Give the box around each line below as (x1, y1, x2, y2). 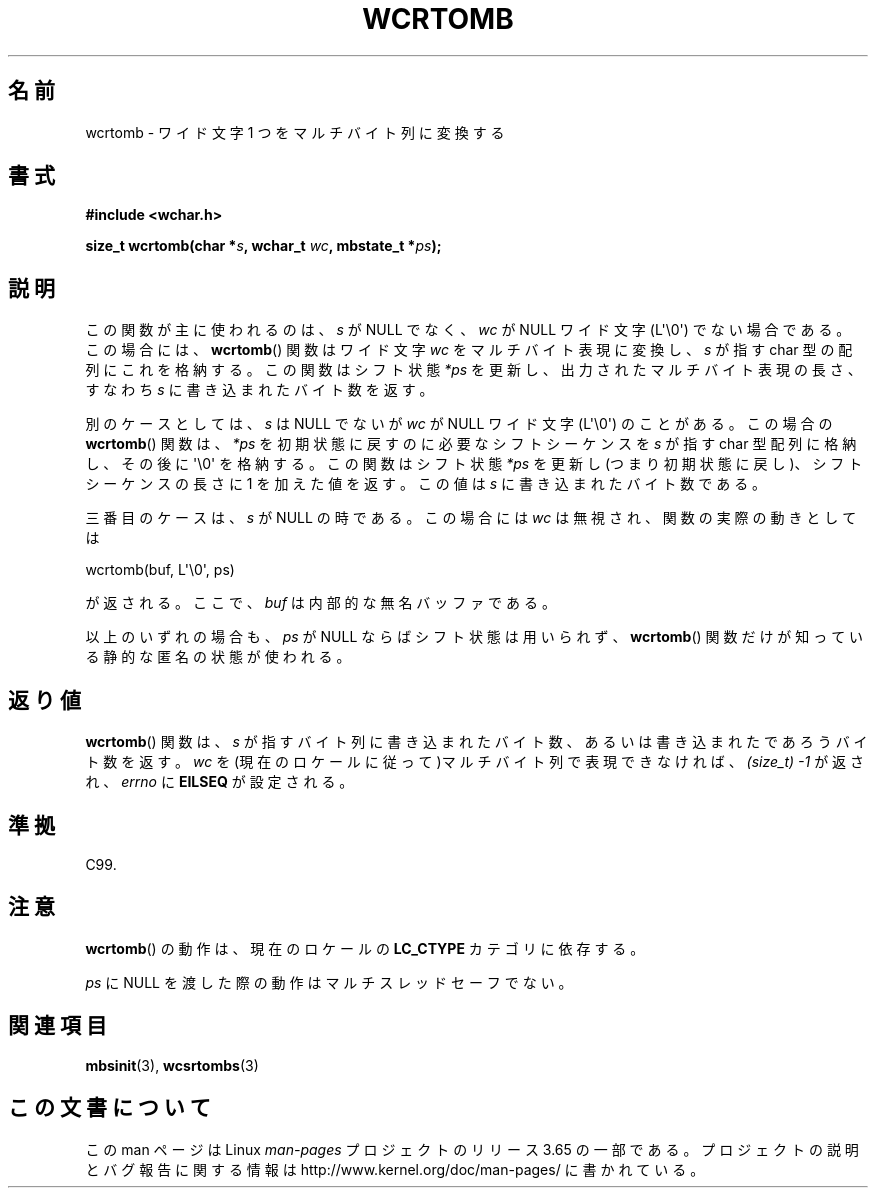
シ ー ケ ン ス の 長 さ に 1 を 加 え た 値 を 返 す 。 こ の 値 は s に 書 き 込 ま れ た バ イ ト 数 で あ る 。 (85, 475, 767, 493)
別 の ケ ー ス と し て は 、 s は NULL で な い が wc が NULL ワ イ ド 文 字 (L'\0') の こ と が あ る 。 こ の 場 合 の (85, 415, 833, 433)
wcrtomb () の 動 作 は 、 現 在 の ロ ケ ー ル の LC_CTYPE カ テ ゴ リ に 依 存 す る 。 (85, 939, 645, 957)
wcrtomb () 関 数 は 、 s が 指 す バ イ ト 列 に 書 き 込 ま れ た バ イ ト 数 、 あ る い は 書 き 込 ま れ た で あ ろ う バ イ (85, 733, 868, 751)
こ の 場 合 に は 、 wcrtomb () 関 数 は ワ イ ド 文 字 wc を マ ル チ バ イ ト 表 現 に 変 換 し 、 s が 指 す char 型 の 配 (85, 341, 853, 359)
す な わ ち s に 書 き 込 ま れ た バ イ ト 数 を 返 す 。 (85, 381, 434, 399)
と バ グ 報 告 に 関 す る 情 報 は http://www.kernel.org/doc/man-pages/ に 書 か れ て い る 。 (85, 1160, 705, 1178)
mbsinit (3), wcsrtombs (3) (85, 1056, 259, 1074)
